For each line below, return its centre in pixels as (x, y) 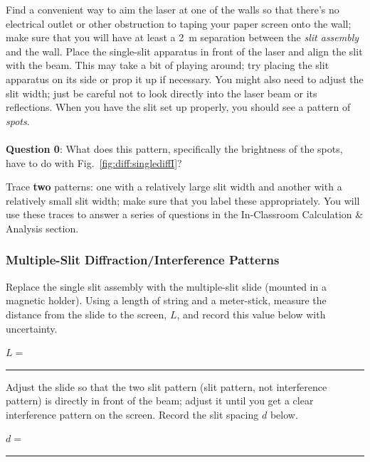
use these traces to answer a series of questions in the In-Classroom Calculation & (185, 214)
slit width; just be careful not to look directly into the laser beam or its (162, 93)
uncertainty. (32, 328)
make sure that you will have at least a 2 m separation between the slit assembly (183, 37)
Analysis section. (42, 228)
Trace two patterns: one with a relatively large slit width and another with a (174, 187)
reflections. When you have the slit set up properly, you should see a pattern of (178, 107)
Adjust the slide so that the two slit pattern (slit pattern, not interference (166, 386)
